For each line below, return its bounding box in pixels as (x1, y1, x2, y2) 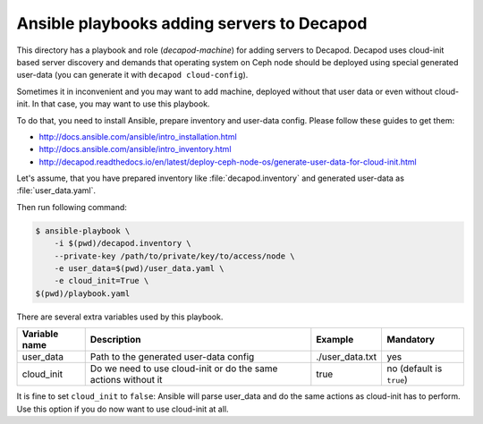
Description (89, 334, 141, 346)
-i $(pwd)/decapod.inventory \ (54, 238, 191, 249)
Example (316, 334, 354, 346)
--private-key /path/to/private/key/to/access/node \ (54, 250, 295, 261)
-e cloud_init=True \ (54, 276, 149, 286)
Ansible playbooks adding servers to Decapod (16, 13, 368, 33)
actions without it (89, 374, 163, 386)
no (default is (386, 362, 443, 375)
